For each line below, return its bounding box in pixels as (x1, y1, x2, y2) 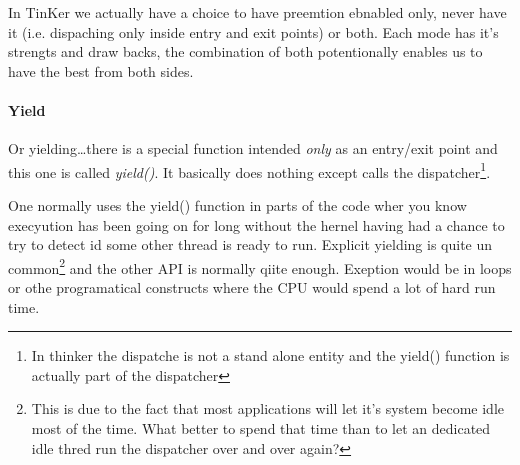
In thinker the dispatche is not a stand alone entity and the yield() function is (31, 345, 510, 366)
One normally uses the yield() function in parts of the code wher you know (8, 195, 467, 216)
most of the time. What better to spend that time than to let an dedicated (31, 418, 491, 439)
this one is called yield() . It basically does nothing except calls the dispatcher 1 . (8, 158, 491, 182)
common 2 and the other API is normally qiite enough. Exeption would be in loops (8, 254, 512, 278)
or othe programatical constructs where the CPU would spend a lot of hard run (8, 277, 496, 298)
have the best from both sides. (8, 60, 194, 81)
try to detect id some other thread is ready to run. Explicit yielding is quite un (8, 234, 493, 255)
